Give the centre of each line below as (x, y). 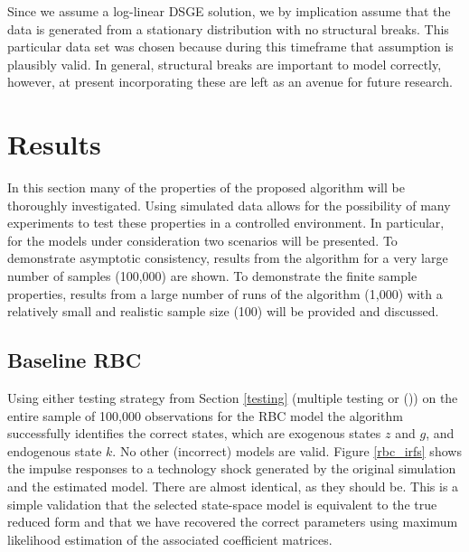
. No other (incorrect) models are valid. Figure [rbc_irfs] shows (287, 450)
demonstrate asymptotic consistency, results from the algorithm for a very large (228, 258)
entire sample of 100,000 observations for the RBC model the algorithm (205, 415)
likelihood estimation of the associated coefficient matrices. (170, 539)
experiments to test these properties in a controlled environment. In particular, (226, 223)
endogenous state (55, 450)
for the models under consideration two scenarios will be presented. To (202, 240)
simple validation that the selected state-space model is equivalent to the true (222, 504)
